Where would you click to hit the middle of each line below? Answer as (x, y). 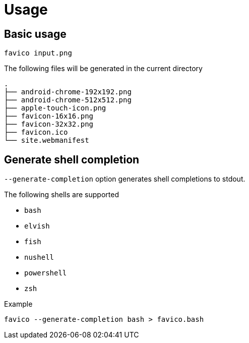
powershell (46, 273)
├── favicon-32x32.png (49, 124)
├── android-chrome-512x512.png (68, 100)
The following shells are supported (61, 195)
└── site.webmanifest (47, 140)
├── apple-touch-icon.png (55, 108)
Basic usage (35, 34)
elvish (37, 226)
